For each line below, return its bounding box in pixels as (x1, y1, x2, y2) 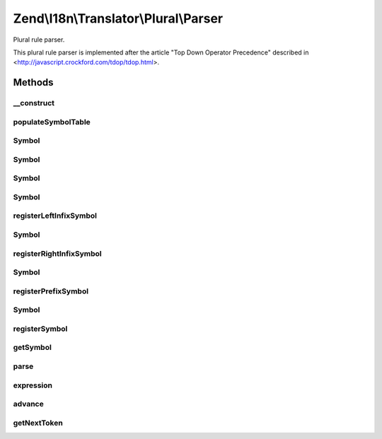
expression (13, 380, 53, 390)
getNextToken (13, 418, 63, 428)
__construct (13, 98, 55, 108)
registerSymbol (13, 324, 68, 334)
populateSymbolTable (13, 117, 91, 127)
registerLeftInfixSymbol (13, 211, 97, 221)
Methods (13, 76, 54, 88)
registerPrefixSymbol (13, 286, 88, 296)
